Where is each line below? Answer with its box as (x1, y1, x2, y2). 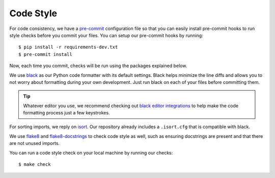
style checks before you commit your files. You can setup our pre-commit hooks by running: (9, 32, 203, 38)
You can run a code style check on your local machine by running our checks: (9, 150, 173, 156)
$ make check (18, 162, 51, 167)
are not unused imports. (9, 140, 60, 146)
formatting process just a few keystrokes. (23, 110, 110, 116)
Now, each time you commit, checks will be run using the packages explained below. (9, 63, 187, 69)
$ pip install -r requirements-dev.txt (18, 44, 118, 50)
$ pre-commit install (18, 51, 72, 57)
